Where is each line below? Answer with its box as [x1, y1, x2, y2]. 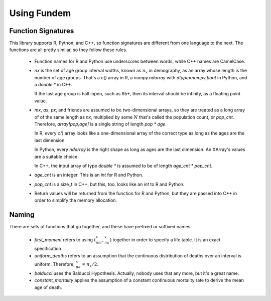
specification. [34, 246, 63, 252]
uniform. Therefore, [34, 261, 75, 267]
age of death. [34, 284, 62, 290]
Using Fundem [9, 8, 71, 19]
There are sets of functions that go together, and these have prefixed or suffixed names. [9, 224, 192, 230]
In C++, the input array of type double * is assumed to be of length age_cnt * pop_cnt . [34, 163, 213, 169]
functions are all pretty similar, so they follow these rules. [9, 47, 127, 53]
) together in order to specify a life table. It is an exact [109, 236, 221, 243]
